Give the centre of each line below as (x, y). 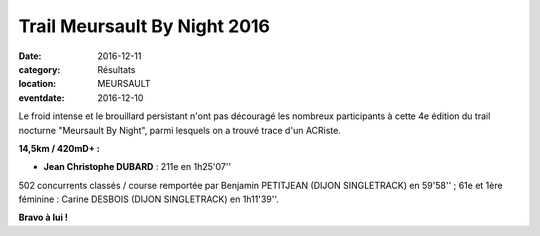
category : (39, 69)
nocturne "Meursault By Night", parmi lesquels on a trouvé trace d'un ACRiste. (180, 130)
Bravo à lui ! (43, 217)
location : (37, 84)
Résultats (116, 69)
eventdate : (41, 97)
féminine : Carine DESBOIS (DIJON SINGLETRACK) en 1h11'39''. (149, 199)
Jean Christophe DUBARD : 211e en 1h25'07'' (137, 167)
